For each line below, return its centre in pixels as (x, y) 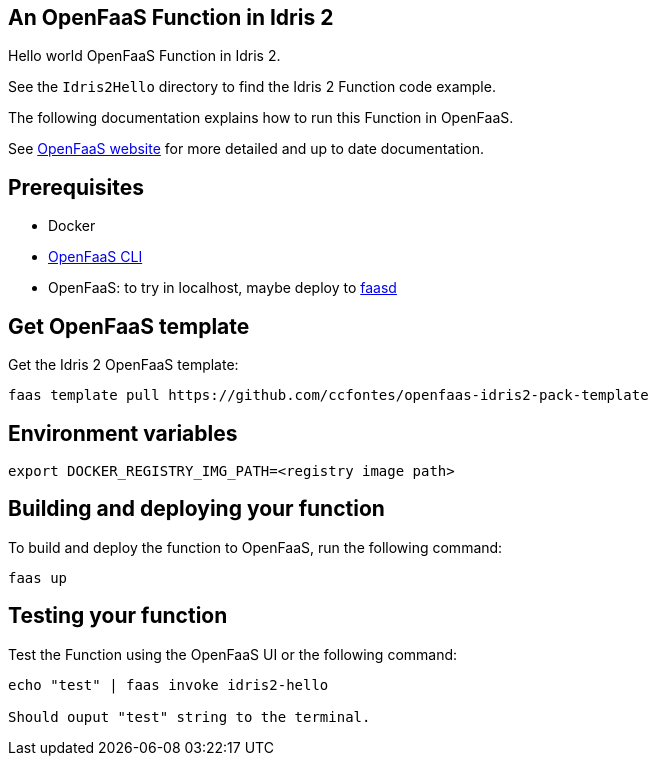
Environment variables (123, 433)
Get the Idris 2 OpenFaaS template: (123, 365)
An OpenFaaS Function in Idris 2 (171, 17)
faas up (38, 577)
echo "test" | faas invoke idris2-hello (168, 684)
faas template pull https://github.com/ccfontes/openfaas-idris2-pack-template (328, 395)
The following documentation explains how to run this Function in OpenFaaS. (261, 118)
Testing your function (118, 616)
